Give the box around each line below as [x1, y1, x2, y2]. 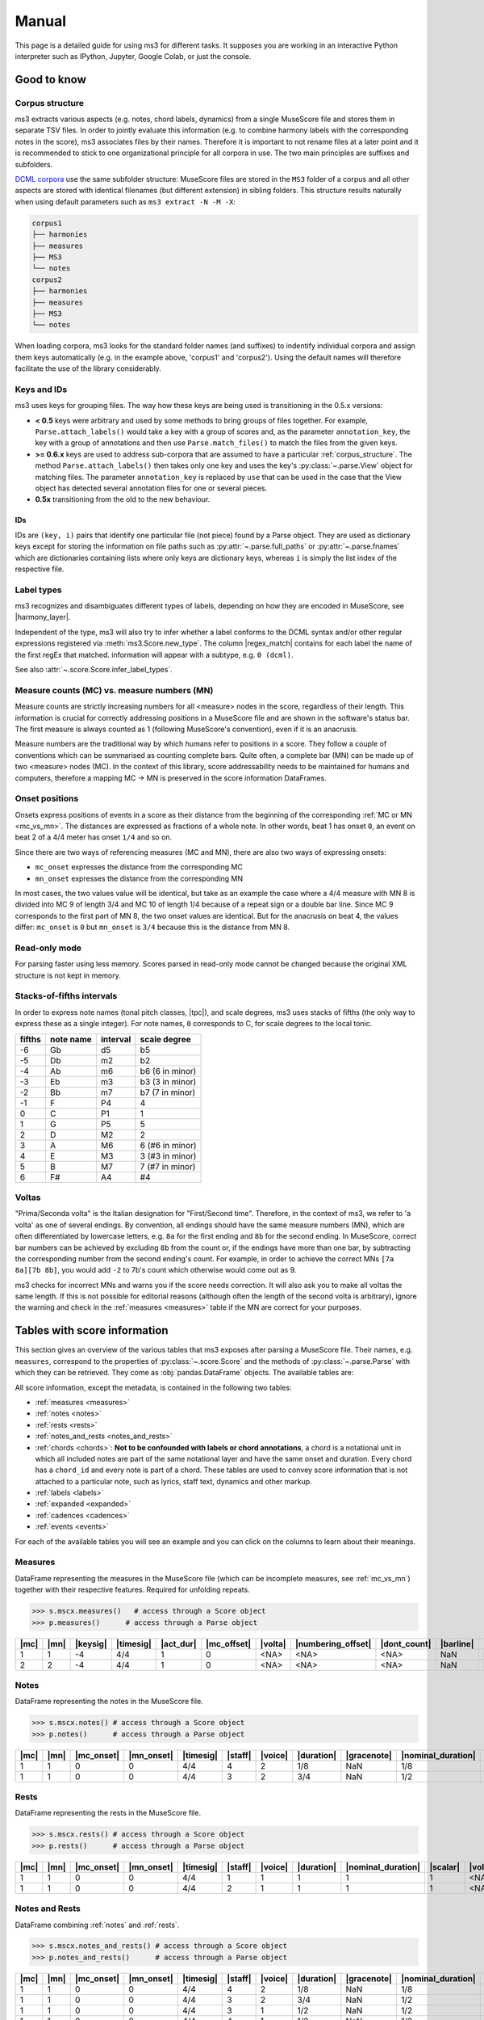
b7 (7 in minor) [140, 1087, 196, 1098]
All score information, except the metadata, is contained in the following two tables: [15, 1382, 292, 1392]
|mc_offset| [206, 1638, 252, 1649]
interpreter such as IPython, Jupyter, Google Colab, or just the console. [15, 51, 252, 61]
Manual [15, 12, 67, 30]
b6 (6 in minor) [140, 1065, 197, 1076]
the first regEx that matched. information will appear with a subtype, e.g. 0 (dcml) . [15, 650, 294, 659]
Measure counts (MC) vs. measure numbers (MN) [15, 684, 214, 696]
